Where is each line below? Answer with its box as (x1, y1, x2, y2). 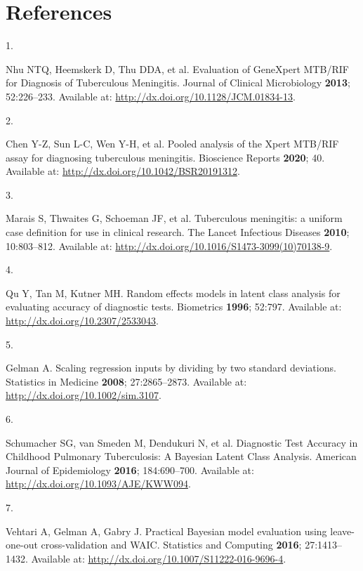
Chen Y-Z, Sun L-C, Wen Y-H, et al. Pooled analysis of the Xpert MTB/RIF (6, 136, 339, 151)
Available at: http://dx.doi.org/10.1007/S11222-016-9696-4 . (31, 551, 286, 565)
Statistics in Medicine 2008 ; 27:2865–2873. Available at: (6, 374, 247, 388)
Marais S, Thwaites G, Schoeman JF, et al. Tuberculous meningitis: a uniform (6, 211, 343, 225)
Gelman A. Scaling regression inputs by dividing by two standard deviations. (6, 360, 336, 375)
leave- (330, 523, 355, 538)
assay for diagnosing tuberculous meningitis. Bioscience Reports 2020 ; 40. (6, 150, 325, 164)
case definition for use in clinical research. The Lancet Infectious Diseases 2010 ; (6, 225, 350, 239)
